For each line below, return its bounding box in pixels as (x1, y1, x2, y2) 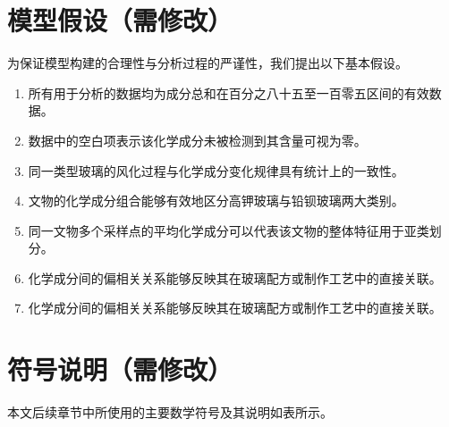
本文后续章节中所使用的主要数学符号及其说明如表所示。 (7, 403, 333, 422)
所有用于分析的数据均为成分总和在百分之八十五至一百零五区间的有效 (28, 83, 429, 102)
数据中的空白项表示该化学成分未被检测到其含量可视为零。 (28, 130, 367, 149)
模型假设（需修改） (7, 2, 233, 38)
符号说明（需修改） (7, 351, 233, 388)
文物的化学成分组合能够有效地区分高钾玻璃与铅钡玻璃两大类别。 (28, 191, 404, 210)
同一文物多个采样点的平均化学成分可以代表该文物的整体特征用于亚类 (28, 221, 429, 239)
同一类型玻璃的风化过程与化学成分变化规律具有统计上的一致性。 (28, 161, 404, 180)
